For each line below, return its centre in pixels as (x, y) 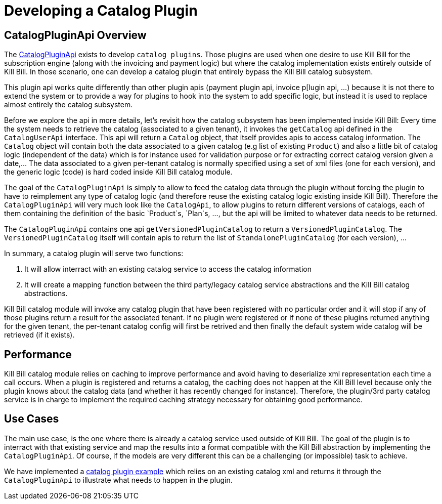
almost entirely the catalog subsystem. (69, 105)
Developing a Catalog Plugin (101, 11)
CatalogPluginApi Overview (75, 35)
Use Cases (32, 419)
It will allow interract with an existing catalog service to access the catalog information (168, 269)
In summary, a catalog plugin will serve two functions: (94, 254)
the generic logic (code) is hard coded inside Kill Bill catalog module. (118, 172)
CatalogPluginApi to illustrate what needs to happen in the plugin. (118, 480)
